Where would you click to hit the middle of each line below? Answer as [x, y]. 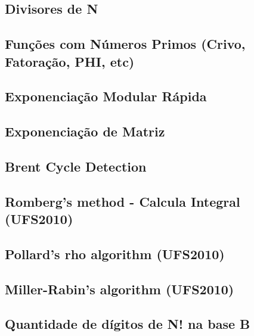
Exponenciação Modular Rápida [106, 96]
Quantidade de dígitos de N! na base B [128, 324]
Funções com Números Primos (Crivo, [125, 44]
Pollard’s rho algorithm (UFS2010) [115, 253]
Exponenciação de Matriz [85, 131]
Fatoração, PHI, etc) [70, 61]
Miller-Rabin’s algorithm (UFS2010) [120, 289]
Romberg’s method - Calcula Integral [123, 201]
